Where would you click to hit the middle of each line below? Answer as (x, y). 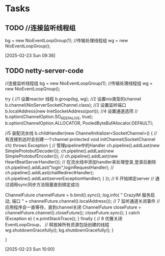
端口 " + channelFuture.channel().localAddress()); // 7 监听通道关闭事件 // (86, 201)
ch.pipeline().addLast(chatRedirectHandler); (50, 172)
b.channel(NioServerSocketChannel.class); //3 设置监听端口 (66, 105)
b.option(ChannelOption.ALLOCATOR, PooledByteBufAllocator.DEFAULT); (79, 123)
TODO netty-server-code (44, 71)
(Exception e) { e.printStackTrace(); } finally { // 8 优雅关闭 (64, 218)
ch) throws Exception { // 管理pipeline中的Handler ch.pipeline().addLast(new (82, 145)
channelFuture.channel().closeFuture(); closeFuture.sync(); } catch (72, 212)
